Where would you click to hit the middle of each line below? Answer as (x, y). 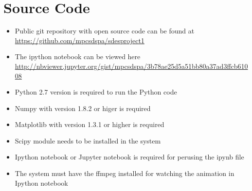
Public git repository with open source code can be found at (105, 31)
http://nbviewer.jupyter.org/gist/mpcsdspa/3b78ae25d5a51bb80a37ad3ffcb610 (131, 66)
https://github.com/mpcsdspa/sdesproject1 (80, 40)
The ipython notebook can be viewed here (78, 56)
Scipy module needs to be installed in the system (88, 140)
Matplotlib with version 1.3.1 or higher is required (90, 124)
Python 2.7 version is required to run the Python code (96, 92)
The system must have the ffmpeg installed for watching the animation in (125, 173)
